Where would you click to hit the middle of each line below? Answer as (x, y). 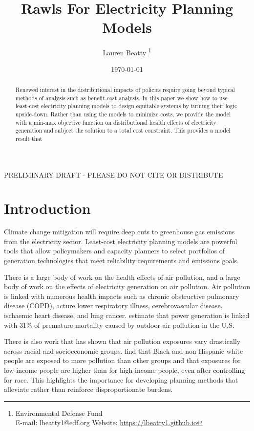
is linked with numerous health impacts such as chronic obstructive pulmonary (122, 296)
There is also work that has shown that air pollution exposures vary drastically (122, 341)
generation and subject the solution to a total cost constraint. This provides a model (123, 130)
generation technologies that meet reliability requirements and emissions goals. (121, 261)
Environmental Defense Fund (59, 413)
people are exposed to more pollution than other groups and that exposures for (122, 360)
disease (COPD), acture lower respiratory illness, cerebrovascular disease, (113, 306)
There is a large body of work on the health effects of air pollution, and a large (122, 277)
